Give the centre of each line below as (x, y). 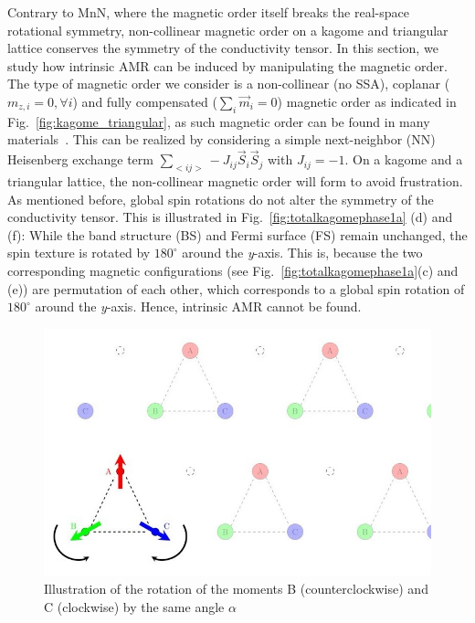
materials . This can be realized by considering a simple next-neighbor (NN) (222, 139)
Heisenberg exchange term (80, 159)
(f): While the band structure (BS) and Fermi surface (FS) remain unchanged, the (237, 234)
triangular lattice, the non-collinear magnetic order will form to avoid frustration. (235, 180)
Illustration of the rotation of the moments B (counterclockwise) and (236, 589)
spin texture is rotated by (79, 253)
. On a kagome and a (404, 159)
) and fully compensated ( (145, 101)
